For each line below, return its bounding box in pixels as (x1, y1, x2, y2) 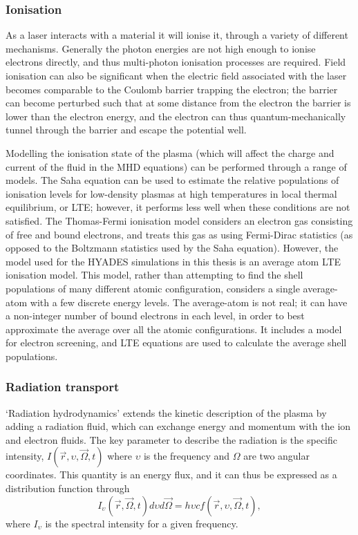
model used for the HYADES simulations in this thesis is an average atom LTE (6, 254, 341, 268)
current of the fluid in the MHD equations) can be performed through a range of (6, 159, 347, 173)
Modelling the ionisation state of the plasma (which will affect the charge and (6, 145, 335, 160)
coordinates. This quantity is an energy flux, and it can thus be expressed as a (6, 467, 337, 482)
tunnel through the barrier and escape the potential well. (6, 122, 247, 137)
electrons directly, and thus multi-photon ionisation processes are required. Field (6, 55, 346, 69)
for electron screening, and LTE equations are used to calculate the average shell (6, 335, 347, 350)
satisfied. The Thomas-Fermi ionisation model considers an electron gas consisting (6, 213, 353, 227)
